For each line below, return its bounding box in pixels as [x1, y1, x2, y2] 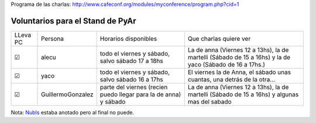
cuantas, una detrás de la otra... [187, 75, 275, 83]
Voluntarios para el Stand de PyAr [11, 16, 137, 26]
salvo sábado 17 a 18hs [99, 57, 163, 65]
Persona [41, 34, 64, 43]
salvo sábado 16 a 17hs [99, 75, 163, 83]
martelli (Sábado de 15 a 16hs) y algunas [187, 90, 299, 99]
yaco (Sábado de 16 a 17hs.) [187, 60, 266, 68]
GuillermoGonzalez [41, 90, 94, 99]
